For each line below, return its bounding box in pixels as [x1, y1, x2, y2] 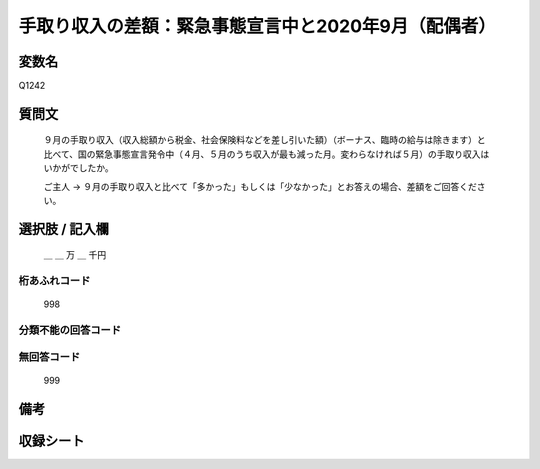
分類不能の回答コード [18, 323, 122, 337]
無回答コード [18, 350, 81, 364]
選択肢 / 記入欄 [18, 220, 110, 237]
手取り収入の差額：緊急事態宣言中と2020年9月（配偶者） [18, 15, 497, 37]
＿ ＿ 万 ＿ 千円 [43, 249, 107, 261]
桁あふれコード [18, 274, 91, 288]
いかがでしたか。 [43, 162, 114, 174]
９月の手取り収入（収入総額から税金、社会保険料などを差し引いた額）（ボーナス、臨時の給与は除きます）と [43, 134, 486, 146]
